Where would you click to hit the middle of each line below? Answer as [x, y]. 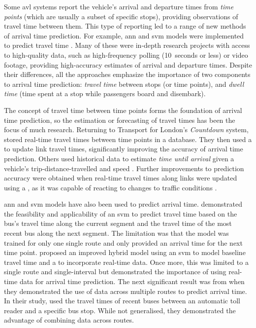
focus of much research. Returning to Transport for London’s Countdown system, [126, 129]
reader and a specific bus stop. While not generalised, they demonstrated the [120, 310]
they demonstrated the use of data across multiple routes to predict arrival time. [126, 291]
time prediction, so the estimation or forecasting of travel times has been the [120, 120]
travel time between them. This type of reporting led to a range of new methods [125, 26]
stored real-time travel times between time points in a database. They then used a [128, 139]
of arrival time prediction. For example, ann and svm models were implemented [124, 35]
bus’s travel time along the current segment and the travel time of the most [118, 223]
